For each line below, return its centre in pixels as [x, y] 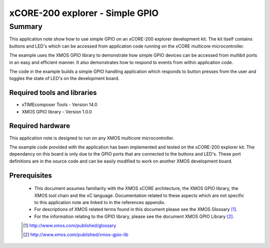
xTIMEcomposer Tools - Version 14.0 [59, 104]
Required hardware [39, 126]
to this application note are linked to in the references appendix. [100, 202]
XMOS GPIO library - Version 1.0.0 [57, 111]
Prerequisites [30, 175]
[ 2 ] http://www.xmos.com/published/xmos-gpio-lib [76, 234]
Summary [26, 26]
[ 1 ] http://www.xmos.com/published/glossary [70, 225]
